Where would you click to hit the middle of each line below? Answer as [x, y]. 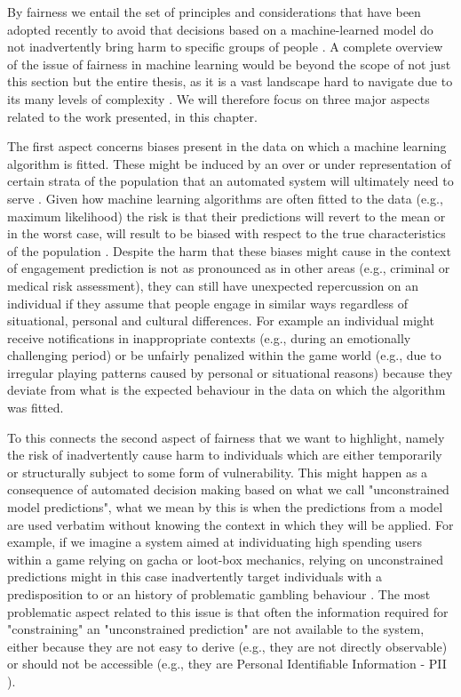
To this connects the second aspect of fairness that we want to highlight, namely [226, 437]
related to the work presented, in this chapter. [132, 116]
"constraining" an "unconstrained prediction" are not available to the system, [216, 629]
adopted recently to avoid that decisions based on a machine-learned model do [220, 29]
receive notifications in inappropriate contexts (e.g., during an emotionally [209, 337]
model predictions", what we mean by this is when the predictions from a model [225, 507]
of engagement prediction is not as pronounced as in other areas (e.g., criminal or [229, 268]
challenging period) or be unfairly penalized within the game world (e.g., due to [224, 355]
